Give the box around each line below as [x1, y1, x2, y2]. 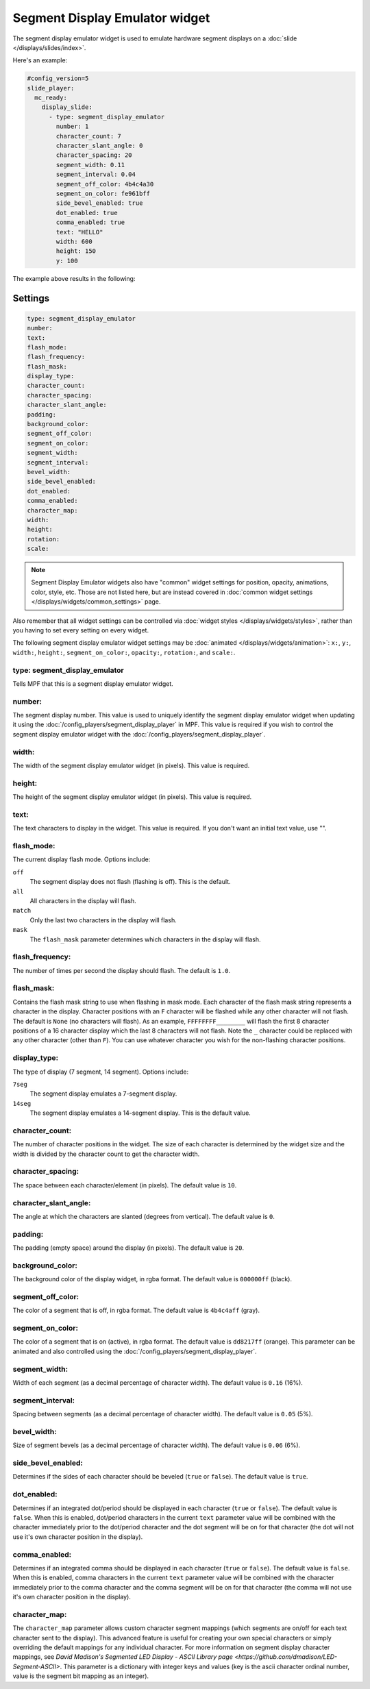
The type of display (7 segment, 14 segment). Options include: [12, 1068, 188, 1076]
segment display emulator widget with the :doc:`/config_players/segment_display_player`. [12, 730, 266, 738]
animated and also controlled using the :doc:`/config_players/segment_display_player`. [12, 1347, 257, 1355]
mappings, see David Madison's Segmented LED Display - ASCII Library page [12, 1653, 233, 1661]
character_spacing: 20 [56, 151, 133, 159]
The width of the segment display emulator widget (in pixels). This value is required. [12, 761, 250, 770]
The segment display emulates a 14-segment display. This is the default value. [29, 1109, 251, 1117]
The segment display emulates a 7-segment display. [29, 1089, 177, 1098]
